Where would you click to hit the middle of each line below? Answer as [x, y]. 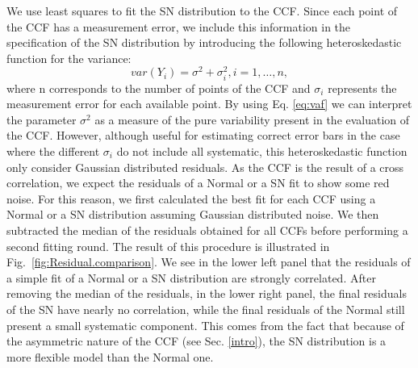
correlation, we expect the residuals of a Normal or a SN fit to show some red [198, 183]
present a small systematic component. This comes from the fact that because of [205, 325]
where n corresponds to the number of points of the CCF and [159, 88]
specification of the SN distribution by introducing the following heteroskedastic [204, 42]
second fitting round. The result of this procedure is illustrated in [168, 246]
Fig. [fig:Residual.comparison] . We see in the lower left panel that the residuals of [209, 262]
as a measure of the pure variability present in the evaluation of [252, 119]
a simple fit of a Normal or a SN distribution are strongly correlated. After [191, 277]
